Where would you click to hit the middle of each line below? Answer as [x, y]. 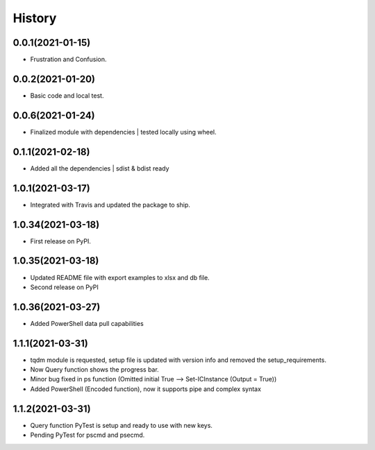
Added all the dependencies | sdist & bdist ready [100, 168]
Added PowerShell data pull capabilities [87, 323]
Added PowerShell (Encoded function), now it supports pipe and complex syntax [146, 389]
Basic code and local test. [67, 95]
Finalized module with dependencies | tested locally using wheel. [123, 132]
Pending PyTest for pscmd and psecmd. [87, 435]
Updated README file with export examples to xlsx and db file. [120, 277]
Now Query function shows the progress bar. [94, 370]
